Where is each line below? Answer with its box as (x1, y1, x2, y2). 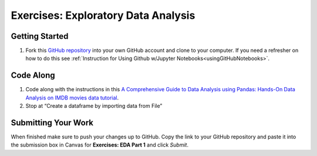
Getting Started (11, 31, 69, 41)
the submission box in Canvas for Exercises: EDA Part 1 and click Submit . (11, 141, 189, 148)
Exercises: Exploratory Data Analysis (11, 9, 195, 22)
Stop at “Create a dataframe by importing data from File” (25, 102, 163, 109)
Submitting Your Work (11, 118, 94, 128)
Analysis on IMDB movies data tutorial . (25, 94, 119, 101)
